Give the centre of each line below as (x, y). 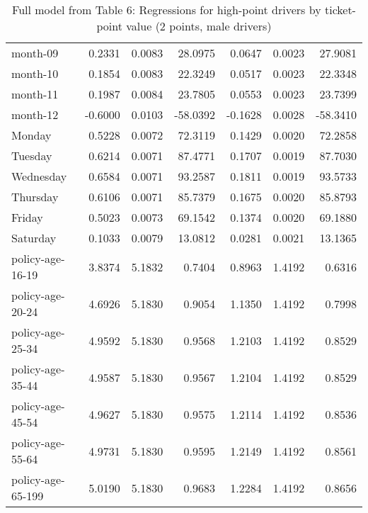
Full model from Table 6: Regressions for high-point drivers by (167, 10)
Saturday (34, 238)
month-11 (35, 94)
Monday (31, 135)
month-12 (35, 114)
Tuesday (32, 156)
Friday (27, 217)
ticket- (340, 10)
